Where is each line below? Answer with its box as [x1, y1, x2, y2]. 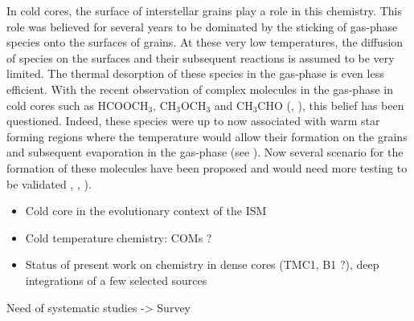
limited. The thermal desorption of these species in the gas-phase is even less [6, 65, 384, 82]
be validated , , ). [6, 175, 92, 192]
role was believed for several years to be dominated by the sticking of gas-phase [6, 18, 398, 35]
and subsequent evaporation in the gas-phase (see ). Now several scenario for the [6, 144, 404, 160]
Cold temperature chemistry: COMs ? [25, 229, 212, 246]
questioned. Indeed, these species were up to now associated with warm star [6, 112, 380, 129]
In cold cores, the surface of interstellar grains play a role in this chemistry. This [6, 2, 402, 18]
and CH [214, 96, 253, 113]
